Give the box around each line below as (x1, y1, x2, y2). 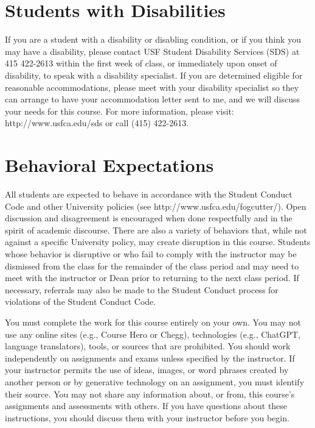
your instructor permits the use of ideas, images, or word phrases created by (5, 363, 289, 376)
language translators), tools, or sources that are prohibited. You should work (5, 340, 291, 352)
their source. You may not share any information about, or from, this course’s (5, 387, 295, 400)
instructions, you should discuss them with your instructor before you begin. (5, 411, 289, 424)
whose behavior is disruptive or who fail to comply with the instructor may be (5, 247, 297, 260)
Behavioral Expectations (5, 152, 214, 177)
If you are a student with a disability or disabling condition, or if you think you (5, 33, 301, 46)
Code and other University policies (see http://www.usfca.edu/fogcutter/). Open (5, 199, 306, 212)
